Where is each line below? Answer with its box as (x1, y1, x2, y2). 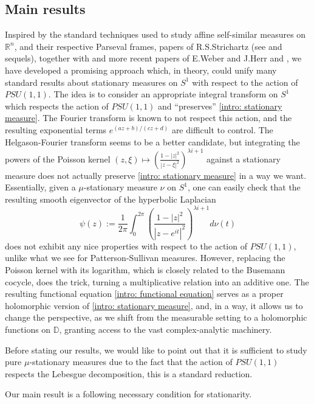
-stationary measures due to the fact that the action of (29, 355, 233, 368)
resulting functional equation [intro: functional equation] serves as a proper (5, 287, 284, 300)
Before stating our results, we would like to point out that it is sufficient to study (5, 343, 307, 356)
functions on (5, 323, 51, 336)
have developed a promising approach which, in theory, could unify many (5, 63, 277, 76)
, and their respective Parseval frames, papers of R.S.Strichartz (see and (14, 40, 282, 52)
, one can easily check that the (187, 181, 301, 193)
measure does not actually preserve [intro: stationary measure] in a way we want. (5, 169, 307, 181)
